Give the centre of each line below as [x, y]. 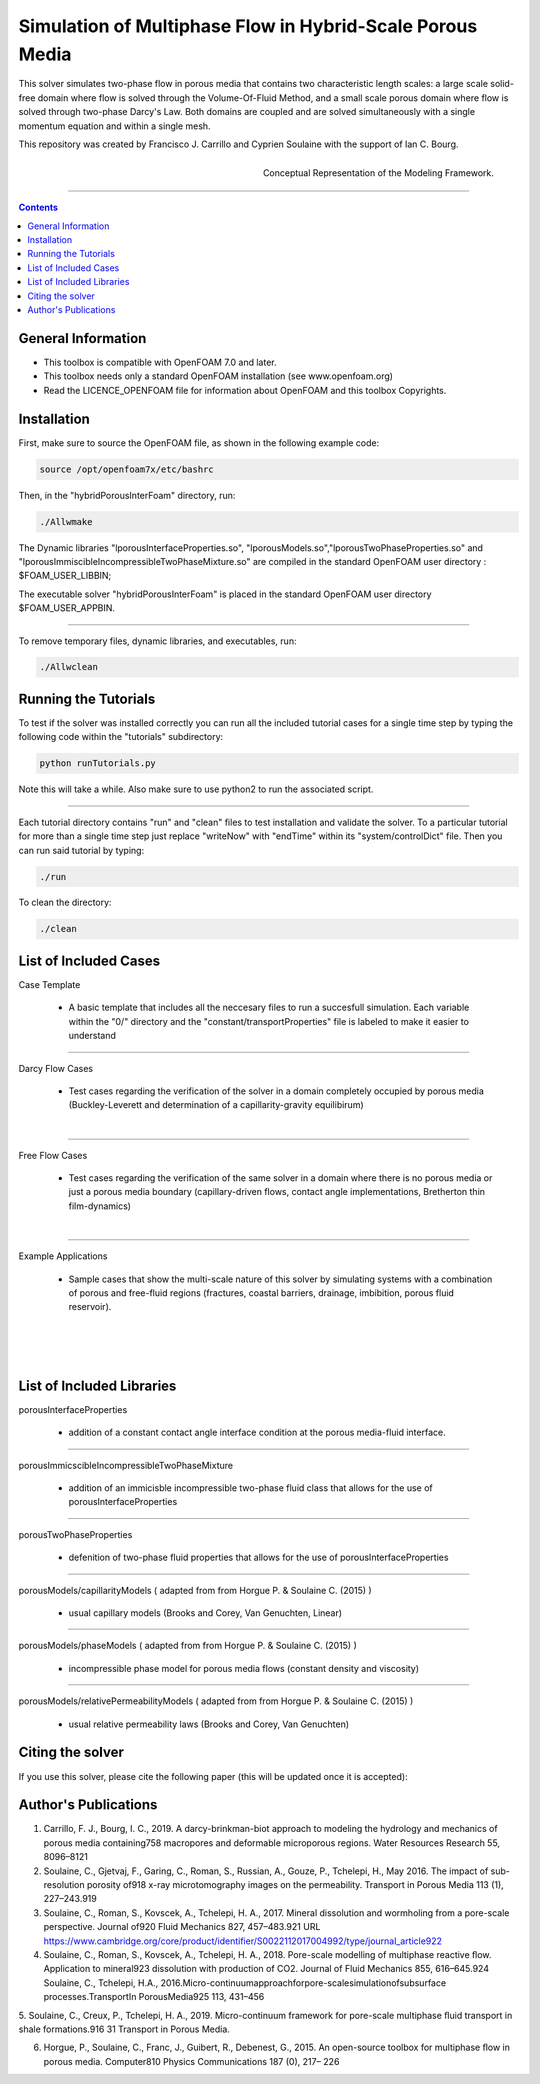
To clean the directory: [65, 902]
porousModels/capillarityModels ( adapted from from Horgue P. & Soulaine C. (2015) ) [195, 1590]
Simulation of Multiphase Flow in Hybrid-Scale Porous [248, 26]
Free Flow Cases [53, 1155]
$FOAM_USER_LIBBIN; [65, 576]
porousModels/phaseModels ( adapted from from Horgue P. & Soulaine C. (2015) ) [187, 1646]
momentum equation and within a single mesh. [114, 126]
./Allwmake [66, 521]
